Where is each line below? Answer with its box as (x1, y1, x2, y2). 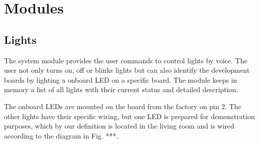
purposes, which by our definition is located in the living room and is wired (4, 121, 235, 131)
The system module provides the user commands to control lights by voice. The (4, 55, 248, 65)
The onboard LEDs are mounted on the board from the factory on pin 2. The (4, 101, 242, 111)
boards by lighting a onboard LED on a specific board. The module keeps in (4, 74, 237, 85)
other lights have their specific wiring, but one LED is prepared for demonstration (4, 111, 255, 121)
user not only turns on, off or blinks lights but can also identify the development (4, 65, 250, 75)
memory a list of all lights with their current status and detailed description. (4, 84, 238, 95)
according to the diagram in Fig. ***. (4, 130, 118, 141)
